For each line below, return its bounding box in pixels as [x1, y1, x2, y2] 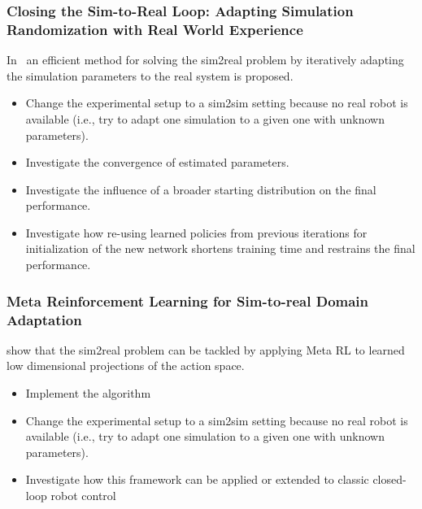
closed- [372, 471, 407, 488]
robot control [50, 486, 116, 503]
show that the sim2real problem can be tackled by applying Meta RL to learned [7, 341, 405, 358]
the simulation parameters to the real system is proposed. [7, 67, 294, 84]
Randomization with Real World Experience [7, 19, 303, 39]
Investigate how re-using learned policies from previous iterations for [25, 224, 368, 241]
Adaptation [7, 309, 82, 329]
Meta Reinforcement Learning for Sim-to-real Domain [7, 290, 369, 311]
